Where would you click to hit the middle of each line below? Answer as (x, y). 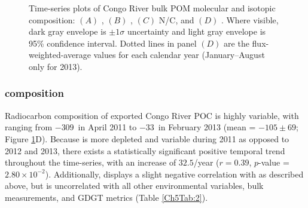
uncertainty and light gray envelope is (196, 31)
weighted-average (60, 55)
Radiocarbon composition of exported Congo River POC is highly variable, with (152, 115)
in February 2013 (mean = (207, 127)
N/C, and (176, 19)
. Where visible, (250, 19)
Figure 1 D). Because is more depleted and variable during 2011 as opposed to (147, 138)
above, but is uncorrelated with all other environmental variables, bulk (134, 186)
